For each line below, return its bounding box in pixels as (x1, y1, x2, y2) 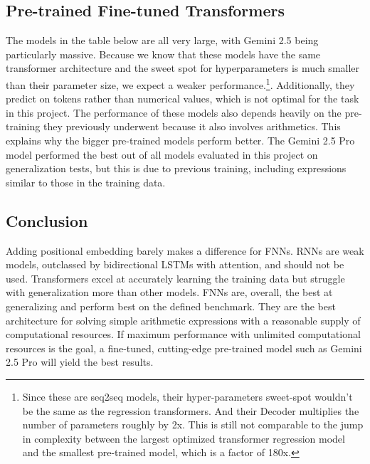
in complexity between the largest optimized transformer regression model (22, 431, 345, 445)
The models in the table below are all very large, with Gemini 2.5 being (6, 33, 319, 48)
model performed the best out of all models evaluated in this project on (6, 147, 318, 162)
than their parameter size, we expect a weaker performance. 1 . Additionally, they (6, 75, 355, 92)
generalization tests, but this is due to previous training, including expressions (6, 161, 347, 176)
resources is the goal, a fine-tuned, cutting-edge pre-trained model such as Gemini (6, 340, 362, 355)
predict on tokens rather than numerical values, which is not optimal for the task (6, 91, 359, 106)
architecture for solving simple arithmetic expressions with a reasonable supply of (6, 312, 361, 327)
